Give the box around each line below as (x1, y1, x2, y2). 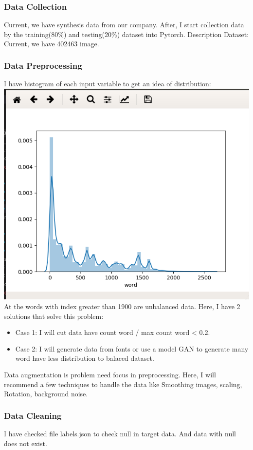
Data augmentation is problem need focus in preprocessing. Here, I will (4, 370, 216, 380)
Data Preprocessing (4, 59, 82, 71)
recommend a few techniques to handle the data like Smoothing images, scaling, (4, 379, 242, 389)
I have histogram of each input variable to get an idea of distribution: (4, 78, 211, 89)
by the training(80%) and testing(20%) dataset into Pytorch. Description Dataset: (4, 29, 249, 39)
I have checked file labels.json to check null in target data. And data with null (4, 429, 236, 439)
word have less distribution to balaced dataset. (15, 353, 154, 363)
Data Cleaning (4, 409, 62, 421)
